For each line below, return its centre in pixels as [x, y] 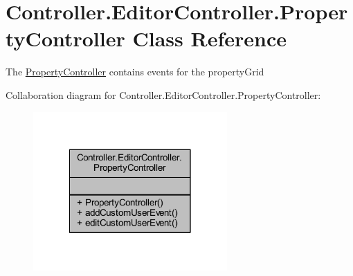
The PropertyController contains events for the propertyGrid [135, 72]
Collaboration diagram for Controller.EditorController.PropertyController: [163, 94]
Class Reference [209, 38]
